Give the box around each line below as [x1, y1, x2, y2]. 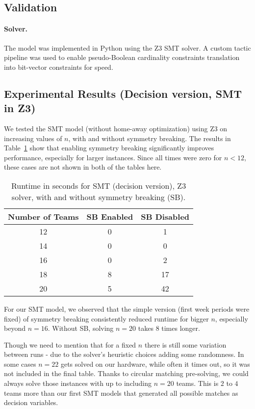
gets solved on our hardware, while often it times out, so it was [60, 358, 250, 369]
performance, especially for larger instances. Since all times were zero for [4, 152, 222, 162]
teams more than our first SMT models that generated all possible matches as [4, 387, 238, 398]
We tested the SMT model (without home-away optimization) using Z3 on [4, 123, 228, 133]
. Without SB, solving [48, 323, 114, 333]
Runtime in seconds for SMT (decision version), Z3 [11, 179, 186, 191]
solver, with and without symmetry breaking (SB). [11, 191, 186, 203]
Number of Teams [8, 210, 79, 222]
